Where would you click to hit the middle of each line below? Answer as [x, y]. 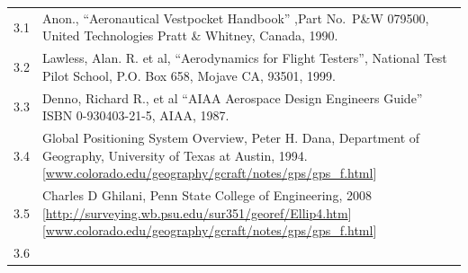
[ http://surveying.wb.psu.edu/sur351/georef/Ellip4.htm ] [197, 212]
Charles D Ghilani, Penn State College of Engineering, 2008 [207, 195]
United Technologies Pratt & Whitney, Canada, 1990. [190, 35]
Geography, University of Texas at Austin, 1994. [175, 155]
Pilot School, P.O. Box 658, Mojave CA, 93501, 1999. [189, 75]
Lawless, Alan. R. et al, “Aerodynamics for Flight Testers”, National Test [244, 58]
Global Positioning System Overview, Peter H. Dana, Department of [231, 138]
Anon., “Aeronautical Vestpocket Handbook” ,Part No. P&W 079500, [235, 18]
